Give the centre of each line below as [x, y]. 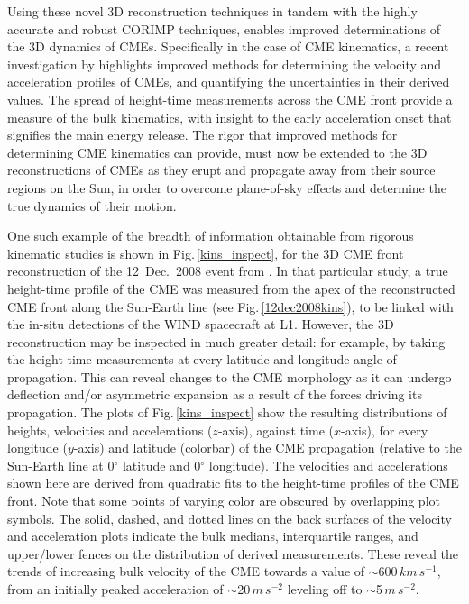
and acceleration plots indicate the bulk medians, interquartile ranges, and [213, 536]
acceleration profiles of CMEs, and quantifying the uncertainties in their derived [229, 82]
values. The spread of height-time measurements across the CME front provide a [230, 99]
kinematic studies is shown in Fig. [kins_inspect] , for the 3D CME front [206, 253]
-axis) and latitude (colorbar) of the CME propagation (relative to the [267, 448]
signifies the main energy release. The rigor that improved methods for [202, 135]
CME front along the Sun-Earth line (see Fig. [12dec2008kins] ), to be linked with [230, 306]
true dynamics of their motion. [92, 205]
